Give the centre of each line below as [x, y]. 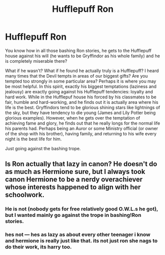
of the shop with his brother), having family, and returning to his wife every [81, 133]
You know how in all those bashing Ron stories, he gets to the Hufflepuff [78, 50]
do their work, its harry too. [38, 247]
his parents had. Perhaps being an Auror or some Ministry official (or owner [82, 128]
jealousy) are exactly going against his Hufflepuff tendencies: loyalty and [79, 91]
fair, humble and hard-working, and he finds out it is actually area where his [82, 102]
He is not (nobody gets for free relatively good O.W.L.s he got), [82, 209]
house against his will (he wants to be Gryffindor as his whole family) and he [82, 56]
